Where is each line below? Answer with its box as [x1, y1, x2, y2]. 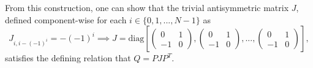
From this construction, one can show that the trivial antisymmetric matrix [5, 1, 289, 13]
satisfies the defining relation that [5, 51, 131, 64]
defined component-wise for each [5, 13, 127, 26]
